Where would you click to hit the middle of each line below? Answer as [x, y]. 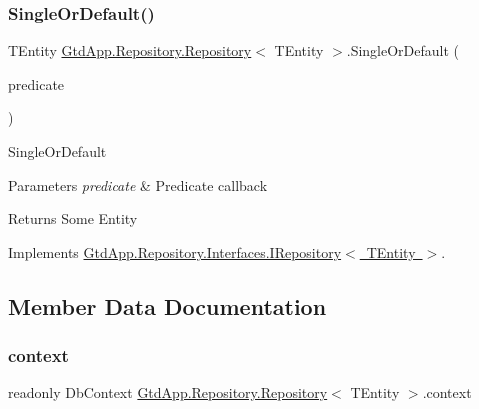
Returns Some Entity [73, 218]
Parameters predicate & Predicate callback [138, 184]
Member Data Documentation [167, 305]
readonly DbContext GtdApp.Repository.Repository [168, 392]
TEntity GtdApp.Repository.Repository [130, 50]
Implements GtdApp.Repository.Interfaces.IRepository [175, 251]
